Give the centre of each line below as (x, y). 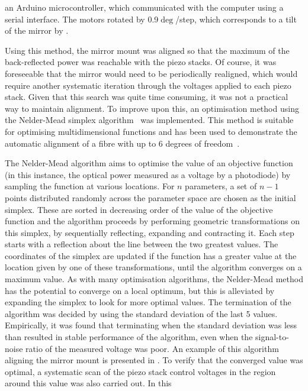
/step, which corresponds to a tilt (236, 19)
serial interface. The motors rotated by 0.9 (82, 19)
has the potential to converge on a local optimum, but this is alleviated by (140, 290)
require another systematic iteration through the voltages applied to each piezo (148, 85)
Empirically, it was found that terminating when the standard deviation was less (151, 325)
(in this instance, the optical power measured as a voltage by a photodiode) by (148, 174)
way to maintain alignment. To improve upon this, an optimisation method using (152, 108)
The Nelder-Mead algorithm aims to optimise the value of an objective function (149, 163)
